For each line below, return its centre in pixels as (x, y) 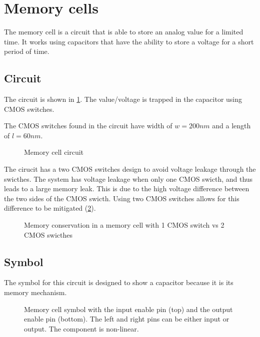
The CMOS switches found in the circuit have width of (88, 126)
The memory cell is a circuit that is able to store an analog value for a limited (124, 32)
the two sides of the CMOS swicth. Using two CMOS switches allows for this (122, 198)
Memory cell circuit (54, 152)
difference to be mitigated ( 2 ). (50, 208)
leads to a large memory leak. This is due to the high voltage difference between (127, 188)
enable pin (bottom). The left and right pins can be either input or (127, 319)
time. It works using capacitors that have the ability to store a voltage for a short (129, 41)
